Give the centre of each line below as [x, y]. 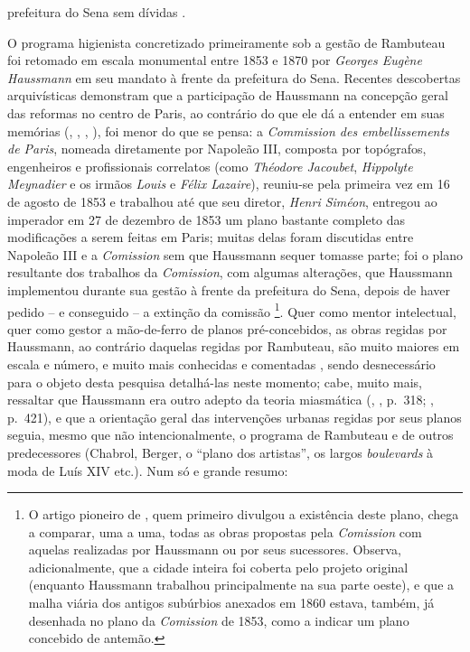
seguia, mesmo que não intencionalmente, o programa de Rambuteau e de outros [230, 435]
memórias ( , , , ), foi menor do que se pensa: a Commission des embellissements [228, 130]
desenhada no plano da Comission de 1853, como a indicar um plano [219, 620]
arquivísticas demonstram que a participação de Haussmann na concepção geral [228, 95]
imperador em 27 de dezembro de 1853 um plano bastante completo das [207, 219]
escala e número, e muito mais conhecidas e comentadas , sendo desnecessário [221, 363]
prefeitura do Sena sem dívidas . [97, 12]
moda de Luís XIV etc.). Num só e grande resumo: [148, 470]
